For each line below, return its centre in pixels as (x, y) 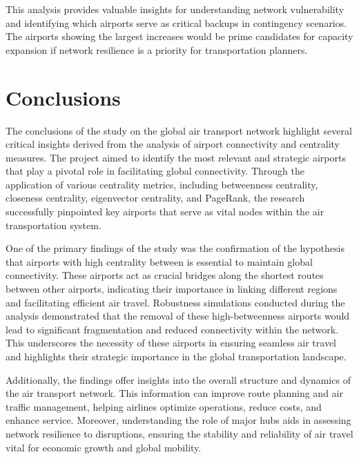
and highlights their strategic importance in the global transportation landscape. (176, 356)
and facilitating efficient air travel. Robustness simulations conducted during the (175, 302)
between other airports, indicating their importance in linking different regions (172, 289)
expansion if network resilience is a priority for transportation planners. (157, 49)
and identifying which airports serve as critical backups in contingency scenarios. (176, 22)
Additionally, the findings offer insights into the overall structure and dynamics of (178, 379)
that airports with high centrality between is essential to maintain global (159, 261)
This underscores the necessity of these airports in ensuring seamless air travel (171, 343)
